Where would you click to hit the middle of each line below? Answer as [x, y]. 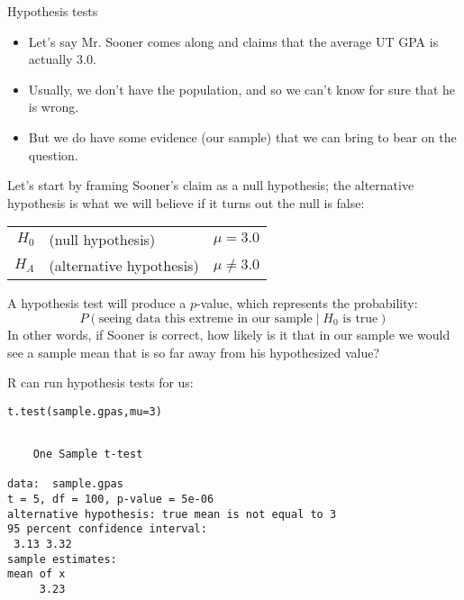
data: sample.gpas [65, 484]
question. [53, 155]
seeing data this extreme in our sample [205, 318]
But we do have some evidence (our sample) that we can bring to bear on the [242, 136]
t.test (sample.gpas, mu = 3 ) [85, 411]
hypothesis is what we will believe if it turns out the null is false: [186, 202]
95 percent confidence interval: [107, 529]
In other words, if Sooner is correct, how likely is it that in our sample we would [229, 334]
